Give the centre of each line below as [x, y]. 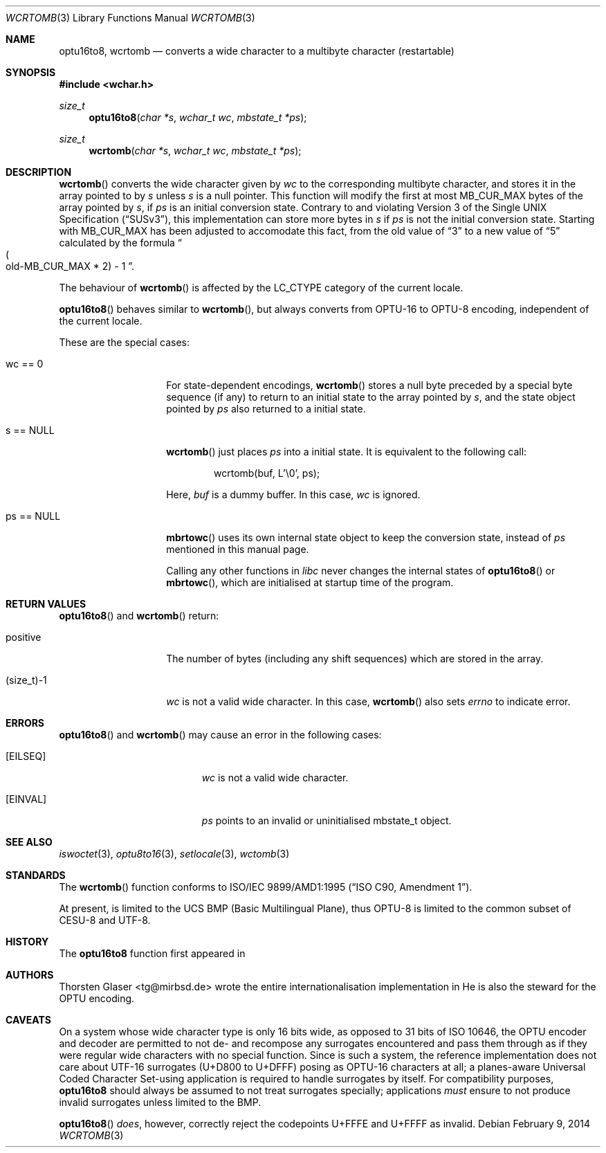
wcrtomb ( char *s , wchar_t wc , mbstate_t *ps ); [195, 151]
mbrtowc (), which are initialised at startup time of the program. [310, 582]
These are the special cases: [124, 342]
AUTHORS [30, 975]
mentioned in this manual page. [238, 549]
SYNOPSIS [31, 72]
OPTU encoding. [97, 998]
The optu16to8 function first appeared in [152, 953]
